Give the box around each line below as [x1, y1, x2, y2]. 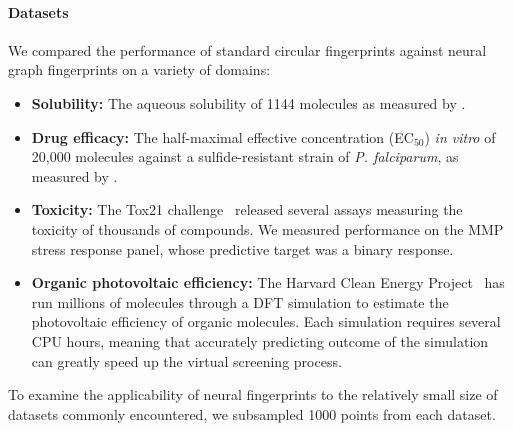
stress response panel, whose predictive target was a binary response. [31, 238, 454, 259]
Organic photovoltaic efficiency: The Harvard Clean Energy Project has [31, 272, 505, 293]
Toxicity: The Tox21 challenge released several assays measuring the [31, 199, 463, 220]
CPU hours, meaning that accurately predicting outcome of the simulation [31, 330, 489, 351]
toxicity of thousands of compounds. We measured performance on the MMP [31, 218, 504, 239]
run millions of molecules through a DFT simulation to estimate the [31, 291, 449, 312]
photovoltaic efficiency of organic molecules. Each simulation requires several [31, 311, 501, 332]
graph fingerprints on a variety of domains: [8, 59, 271, 80]
